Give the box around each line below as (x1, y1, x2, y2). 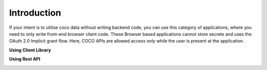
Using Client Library (9, 47, 51, 53)
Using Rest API (9, 56, 41, 62)
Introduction (9, 7, 61, 18)
